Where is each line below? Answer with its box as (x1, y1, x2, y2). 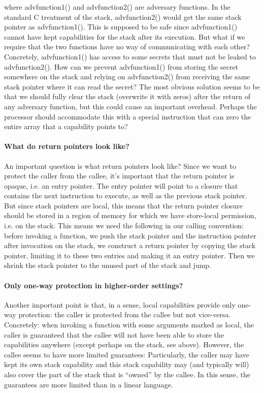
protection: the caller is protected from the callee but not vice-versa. (18, 309, 231, 320)
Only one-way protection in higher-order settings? (4, 280, 183, 290)
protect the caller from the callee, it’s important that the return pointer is (4, 170, 235, 181)
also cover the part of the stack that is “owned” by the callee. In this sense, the (4, 369, 251, 379)
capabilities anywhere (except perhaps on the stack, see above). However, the (4, 339, 244, 350)
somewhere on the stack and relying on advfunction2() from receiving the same (4, 71, 250, 82)
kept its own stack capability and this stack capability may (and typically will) (4, 359, 249, 370)
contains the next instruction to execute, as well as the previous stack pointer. (4, 190, 247, 201)
